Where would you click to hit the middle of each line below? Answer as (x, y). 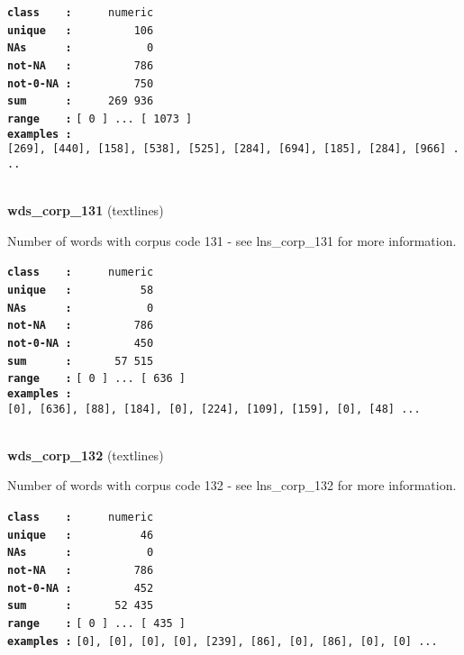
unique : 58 (81, 290)
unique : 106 (81, 30)
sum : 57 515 (81, 361)
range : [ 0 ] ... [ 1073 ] (100, 118)
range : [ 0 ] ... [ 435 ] (97, 623)
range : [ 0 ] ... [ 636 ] (97, 379)
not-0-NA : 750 (81, 83)
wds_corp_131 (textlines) (86, 210)
